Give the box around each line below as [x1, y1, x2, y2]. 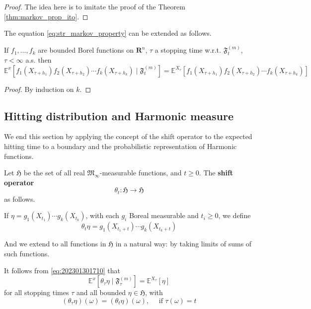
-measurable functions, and [99, 167, 182, 178]
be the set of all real [23, 167, 85, 178]
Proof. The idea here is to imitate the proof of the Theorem [4, 1, 185, 11]
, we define [218, 210, 251, 221]
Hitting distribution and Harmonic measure [4, 108, 233, 123]
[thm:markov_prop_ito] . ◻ [4, 11, 88, 21]
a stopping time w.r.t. [155, 45, 221, 55]
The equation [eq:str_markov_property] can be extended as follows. [4, 28, 212, 38]
